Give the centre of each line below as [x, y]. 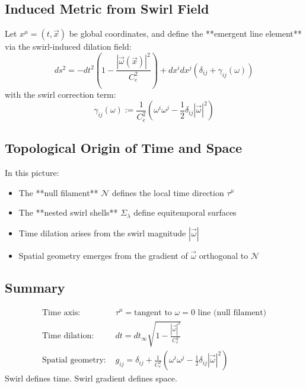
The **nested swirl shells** [68, 212]
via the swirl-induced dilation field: [68, 47]
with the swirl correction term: [60, 94]
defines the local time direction [168, 192]
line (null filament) [232, 312]
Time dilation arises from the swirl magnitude [102, 233]
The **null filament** [58, 192]
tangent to [153, 312]
